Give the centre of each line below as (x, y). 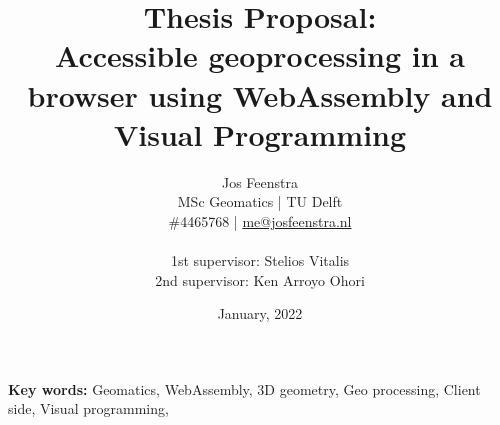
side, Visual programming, (88, 408)
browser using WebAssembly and (260, 94)
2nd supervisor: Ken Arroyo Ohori (260, 279)
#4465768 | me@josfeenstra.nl (260, 220)
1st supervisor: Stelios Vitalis (260, 260)
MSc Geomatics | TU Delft (260, 201)
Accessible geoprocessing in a (260, 55)
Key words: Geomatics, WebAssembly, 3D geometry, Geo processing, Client (244, 388)
